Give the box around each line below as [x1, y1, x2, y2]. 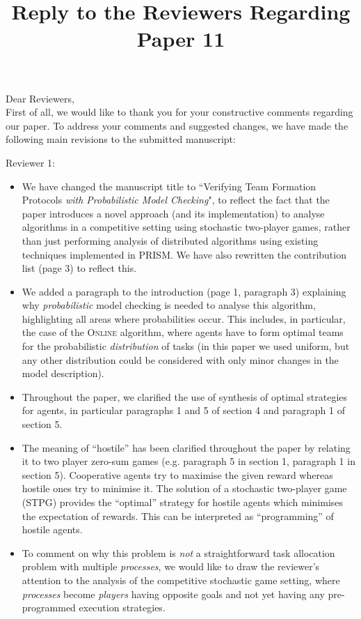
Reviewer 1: [6, 155, 55, 169]
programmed [22, 600, 76, 615]
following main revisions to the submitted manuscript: [6, 132, 236, 146]
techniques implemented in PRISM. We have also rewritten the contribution [22, 247, 346, 261]
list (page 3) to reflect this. [22, 261, 137, 275]
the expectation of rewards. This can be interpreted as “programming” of [22, 508, 334, 523]
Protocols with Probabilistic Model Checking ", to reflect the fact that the [22, 192, 330, 207]
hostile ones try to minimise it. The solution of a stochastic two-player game [22, 481, 347, 496]
